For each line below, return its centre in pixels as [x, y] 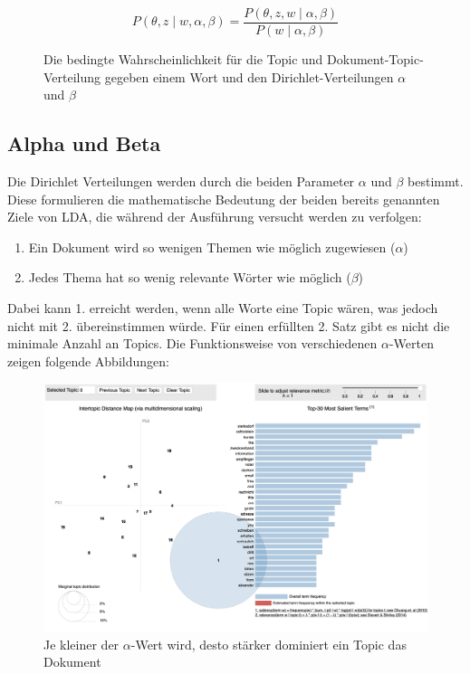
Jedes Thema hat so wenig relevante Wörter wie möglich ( [190, 277]
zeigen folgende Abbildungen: [88, 361]
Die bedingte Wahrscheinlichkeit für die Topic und [183, 59]
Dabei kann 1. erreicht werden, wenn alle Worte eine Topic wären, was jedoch [223, 308]
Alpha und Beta [84, 143]
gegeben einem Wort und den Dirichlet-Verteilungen [249, 76]
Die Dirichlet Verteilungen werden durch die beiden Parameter [181, 181]
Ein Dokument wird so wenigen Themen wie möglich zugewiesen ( [212, 247]
